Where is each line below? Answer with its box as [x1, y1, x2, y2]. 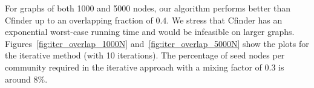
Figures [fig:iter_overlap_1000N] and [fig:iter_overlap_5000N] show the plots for [5, 37, 309, 49]
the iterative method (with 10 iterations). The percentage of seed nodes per [5, 49, 285, 61]
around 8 [5, 72, 38, 85]
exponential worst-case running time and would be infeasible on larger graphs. [5, 25, 295, 38]
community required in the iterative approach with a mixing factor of [5, 60, 262, 73]
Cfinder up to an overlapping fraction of [5, 13, 153, 26]
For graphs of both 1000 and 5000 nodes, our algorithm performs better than [5, 2, 291, 14]
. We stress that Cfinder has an [166, 13, 283, 26]
